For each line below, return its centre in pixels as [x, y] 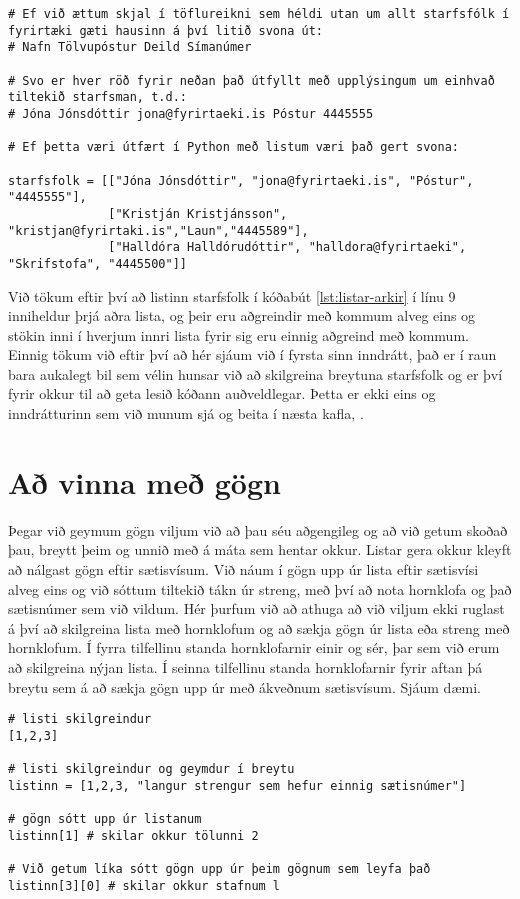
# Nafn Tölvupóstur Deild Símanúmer [130, 47]
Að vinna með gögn [144, 481]
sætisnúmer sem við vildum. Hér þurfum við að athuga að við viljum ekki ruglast [256, 608]
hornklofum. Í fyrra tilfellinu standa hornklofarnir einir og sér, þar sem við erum [254, 647]
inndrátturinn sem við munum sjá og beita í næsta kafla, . [186, 413]
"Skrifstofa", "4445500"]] [97, 263]
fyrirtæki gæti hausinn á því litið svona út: [165, 30]
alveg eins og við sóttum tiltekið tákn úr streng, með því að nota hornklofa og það [260, 588]
